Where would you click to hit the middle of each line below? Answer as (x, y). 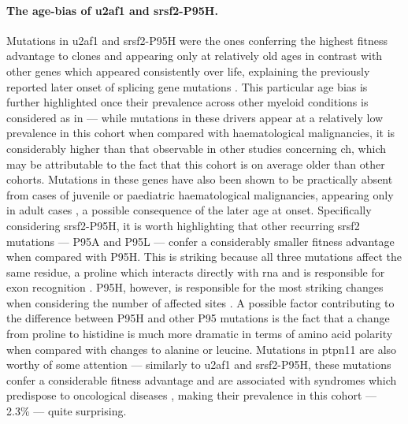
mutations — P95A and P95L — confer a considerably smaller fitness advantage (200, 241)
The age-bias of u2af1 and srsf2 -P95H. (112, 10)
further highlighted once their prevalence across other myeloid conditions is (187, 102)
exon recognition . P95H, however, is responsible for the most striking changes (195, 287)
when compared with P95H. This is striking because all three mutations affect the (204, 257)
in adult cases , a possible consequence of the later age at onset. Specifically (189, 210)
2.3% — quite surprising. (67, 411)
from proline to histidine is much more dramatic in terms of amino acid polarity (200, 334)
